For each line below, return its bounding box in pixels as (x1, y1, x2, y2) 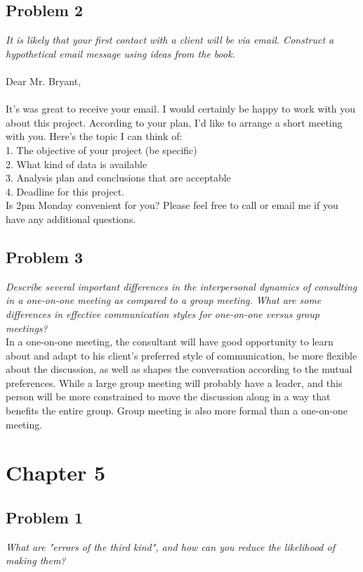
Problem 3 (6, 246, 83, 267)
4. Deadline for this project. (6, 184, 125, 198)
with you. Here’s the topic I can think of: (6, 129, 183, 144)
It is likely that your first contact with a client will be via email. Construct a (6, 32, 334, 47)
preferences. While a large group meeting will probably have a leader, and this (6, 375, 343, 390)
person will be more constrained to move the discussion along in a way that (6, 389, 331, 404)
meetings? (6, 320, 48, 335)
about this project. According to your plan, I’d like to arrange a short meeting (6, 115, 343, 129)
